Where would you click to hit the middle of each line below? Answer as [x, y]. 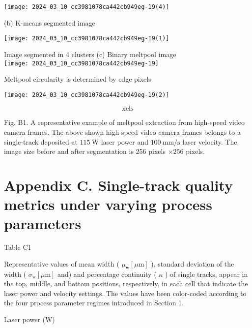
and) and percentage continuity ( [107, 274]
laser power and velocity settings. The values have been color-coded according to [125, 293]
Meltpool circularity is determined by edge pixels [78, 79]
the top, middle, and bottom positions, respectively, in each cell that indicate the [126, 283]
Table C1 [18, 247]
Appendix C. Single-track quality [118, 185]
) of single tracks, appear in [207, 274]
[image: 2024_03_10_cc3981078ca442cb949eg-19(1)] [87, 39]
